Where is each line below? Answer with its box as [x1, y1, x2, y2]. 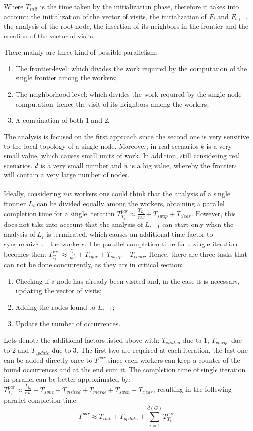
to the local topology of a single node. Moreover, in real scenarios [4, 141, 199, 151]
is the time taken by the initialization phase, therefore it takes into [40, 1, 239, 11]
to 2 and [4, 345, 29, 355]
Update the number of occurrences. [15, 319, 121, 329]
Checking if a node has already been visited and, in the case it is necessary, [15, 276, 240, 286]
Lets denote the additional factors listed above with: [4, 335, 160, 345]
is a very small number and [40, 160, 122, 170]
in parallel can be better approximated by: [4, 374, 130, 384]
